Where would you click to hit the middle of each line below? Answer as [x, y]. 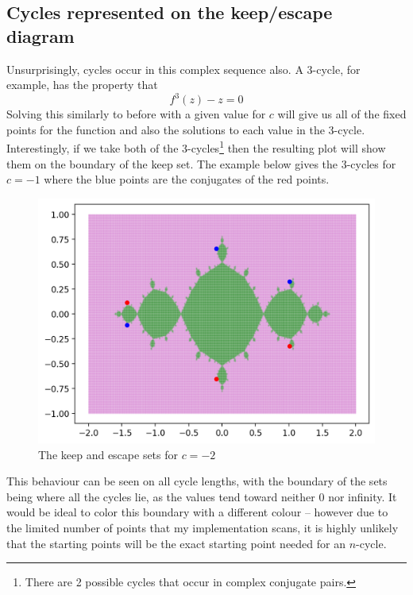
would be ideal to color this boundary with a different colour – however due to [197, 512]
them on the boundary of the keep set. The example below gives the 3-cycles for [201, 163]
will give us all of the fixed [342, 114]
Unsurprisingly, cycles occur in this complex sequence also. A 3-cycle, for [183, 69]
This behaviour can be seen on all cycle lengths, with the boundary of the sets [197, 481]
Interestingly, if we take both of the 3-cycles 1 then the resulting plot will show [196, 147]
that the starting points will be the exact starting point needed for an [176, 543]
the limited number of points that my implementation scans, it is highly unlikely [203, 527]
